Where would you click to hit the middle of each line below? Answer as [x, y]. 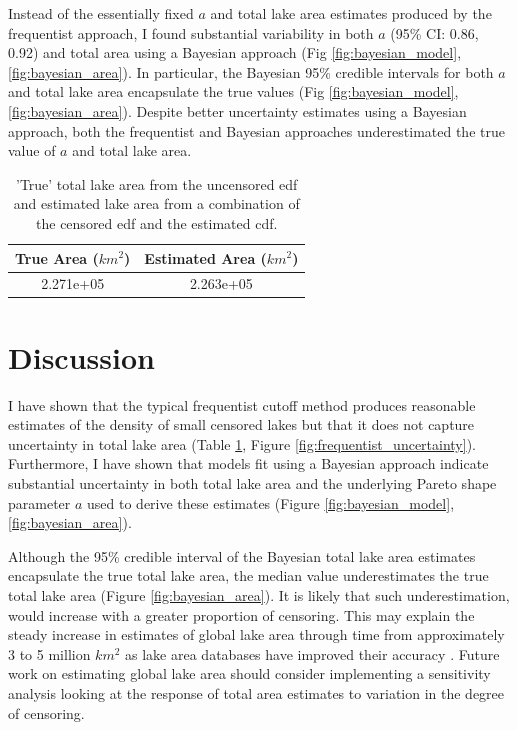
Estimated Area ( [205, 257]
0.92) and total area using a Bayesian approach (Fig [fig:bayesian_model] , [235, 52]
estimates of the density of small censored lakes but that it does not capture [241, 424]
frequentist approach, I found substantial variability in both [191, 32]
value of [32, 150]
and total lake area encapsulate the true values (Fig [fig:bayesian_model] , [233, 91]
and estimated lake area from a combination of [156, 203]
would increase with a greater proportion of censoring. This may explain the [241, 614]
